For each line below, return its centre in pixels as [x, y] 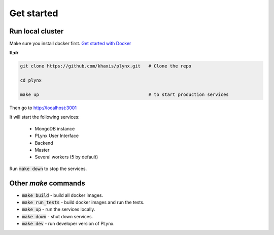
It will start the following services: [44, 117]
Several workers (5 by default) [66, 157]
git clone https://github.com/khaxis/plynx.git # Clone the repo [106, 66]
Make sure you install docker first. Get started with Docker [70, 44]
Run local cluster [37, 31]
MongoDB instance [55, 128]
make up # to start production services [125, 95]
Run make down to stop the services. [48, 169]
